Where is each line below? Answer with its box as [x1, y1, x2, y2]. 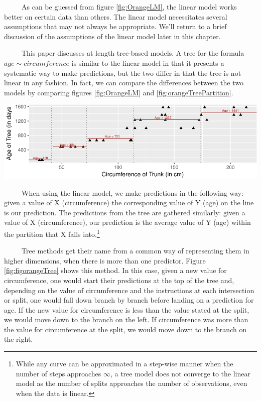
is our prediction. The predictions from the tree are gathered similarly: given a [4, 207, 245, 217]
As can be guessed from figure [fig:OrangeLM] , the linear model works [21, 2, 237, 12]
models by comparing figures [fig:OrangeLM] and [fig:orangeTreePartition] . [4, 87, 233, 97]
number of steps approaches [16, 368, 101, 378]
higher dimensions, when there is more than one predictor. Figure [4, 255, 206, 265]
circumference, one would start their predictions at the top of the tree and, [4, 275, 234, 285]
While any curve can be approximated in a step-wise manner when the [16, 358, 233, 369]
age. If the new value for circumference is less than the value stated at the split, [4, 304, 249, 315]
